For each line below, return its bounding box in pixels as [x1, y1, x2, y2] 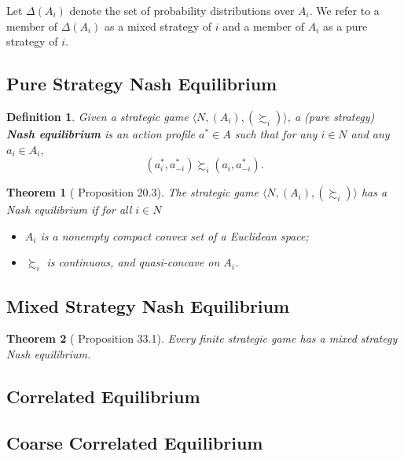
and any [351, 125, 390, 141]
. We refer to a [309, 2, 380, 18]
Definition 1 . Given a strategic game [6, 108, 189, 124]
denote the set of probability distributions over [69, 2, 295, 18]
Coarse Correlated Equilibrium [6, 430, 263, 454]
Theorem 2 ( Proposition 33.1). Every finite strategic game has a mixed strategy [6, 330, 398, 347]
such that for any [234, 125, 318, 141]
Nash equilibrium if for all [6, 201, 132, 218]
